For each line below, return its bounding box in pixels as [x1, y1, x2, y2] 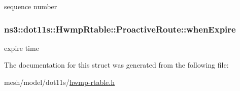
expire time [4, 42, 39, 53]
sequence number [4, 1, 57, 11]
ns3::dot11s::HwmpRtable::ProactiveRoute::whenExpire [4, 22, 236, 35]
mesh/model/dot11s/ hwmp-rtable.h [4, 77, 115, 87]
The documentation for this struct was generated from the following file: [4, 59, 229, 70]
